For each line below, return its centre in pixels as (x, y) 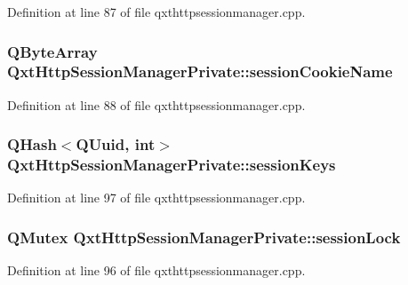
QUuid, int (116, 144)
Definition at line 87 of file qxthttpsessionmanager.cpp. (156, 12)
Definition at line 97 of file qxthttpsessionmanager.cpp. (156, 198)
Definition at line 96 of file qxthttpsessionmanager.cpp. (156, 270)
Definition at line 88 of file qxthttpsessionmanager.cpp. (156, 104)
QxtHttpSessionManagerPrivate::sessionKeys (172, 165)
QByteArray (52, 51)
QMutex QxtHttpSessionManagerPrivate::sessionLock (204, 237)
